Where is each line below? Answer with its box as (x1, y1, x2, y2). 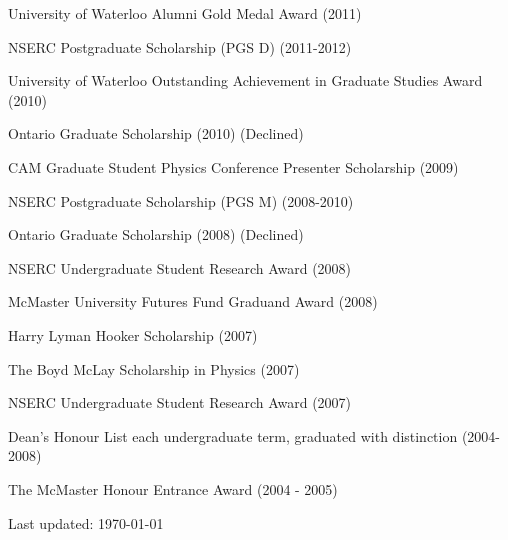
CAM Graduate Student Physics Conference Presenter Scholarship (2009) (8, 156, 459, 177)
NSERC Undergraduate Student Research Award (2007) (8, 392, 352, 413)
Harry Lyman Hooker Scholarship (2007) (8, 324, 258, 345)
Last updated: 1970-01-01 (8, 512, 164, 533)
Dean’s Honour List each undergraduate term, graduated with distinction (8, 425, 458, 446)
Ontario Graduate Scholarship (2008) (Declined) (8, 224, 304, 245)
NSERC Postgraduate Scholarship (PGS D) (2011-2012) (8, 36, 352, 57)
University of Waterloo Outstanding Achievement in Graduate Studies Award (8, 70, 483, 91)
